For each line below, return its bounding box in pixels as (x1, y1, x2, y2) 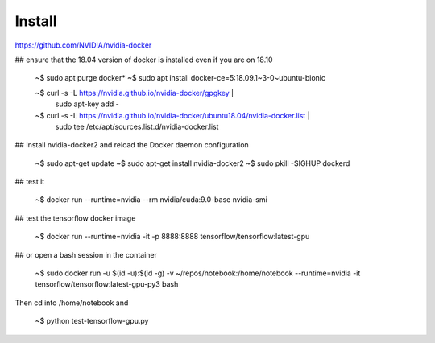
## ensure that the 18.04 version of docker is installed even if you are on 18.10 (14, 55, 273, 64)
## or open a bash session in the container (14, 250, 157, 259)
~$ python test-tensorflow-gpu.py (35, 316, 149, 326)
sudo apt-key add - (55, 99, 120, 109)
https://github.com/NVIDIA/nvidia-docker (14, 40, 152, 50)
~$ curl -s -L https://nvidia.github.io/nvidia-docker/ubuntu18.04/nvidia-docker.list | (35, 110, 310, 120)
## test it (14, 177, 45, 187)
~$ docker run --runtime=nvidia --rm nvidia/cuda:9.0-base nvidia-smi (35, 195, 267, 205)
